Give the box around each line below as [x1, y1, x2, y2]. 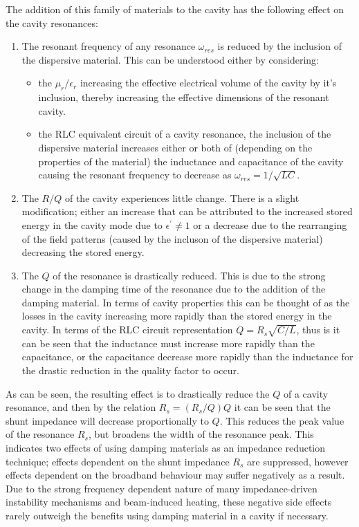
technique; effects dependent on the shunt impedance [6, 454, 230, 468]
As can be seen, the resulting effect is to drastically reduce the [6, 386, 270, 400]
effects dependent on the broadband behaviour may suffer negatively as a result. [6, 468, 345, 482]
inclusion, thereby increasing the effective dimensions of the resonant [38, 90, 329, 104]
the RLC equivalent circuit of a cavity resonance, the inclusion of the [38, 127, 331, 141]
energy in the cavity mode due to [21, 217, 163, 232]
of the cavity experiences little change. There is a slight [64, 190, 300, 205]
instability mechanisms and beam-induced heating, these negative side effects [6, 494, 332, 509]
